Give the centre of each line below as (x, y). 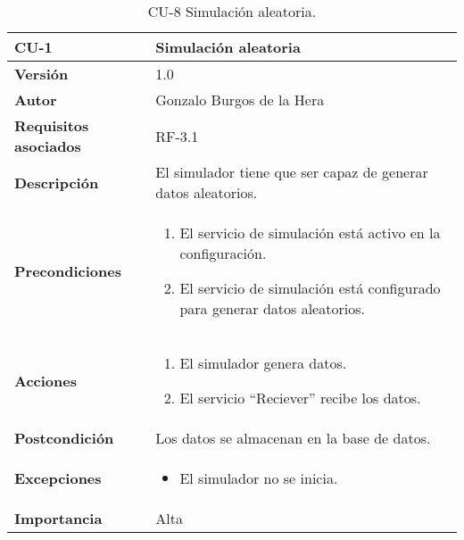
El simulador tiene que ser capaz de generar (292, 172)
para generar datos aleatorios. (272, 308)
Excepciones (58, 478)
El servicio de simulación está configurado (310, 288)
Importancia (58, 518)
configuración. (223, 253)
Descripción (57, 182)
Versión (41, 74)
